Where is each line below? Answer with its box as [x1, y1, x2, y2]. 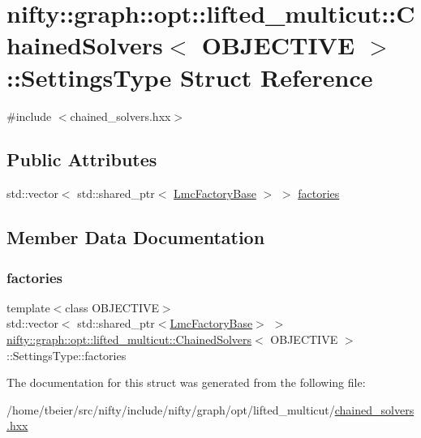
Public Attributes [6, 147, 157, 172]
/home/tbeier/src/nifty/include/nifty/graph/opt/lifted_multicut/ [6, 401, 335, 418]
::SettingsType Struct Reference [6, 60, 373, 93]
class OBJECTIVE [65, 298, 159, 316]
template [6, 298, 50, 316]
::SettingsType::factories [6, 346, 127, 363]
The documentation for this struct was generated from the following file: [6, 374, 366, 391]
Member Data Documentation [6, 225, 265, 250]
